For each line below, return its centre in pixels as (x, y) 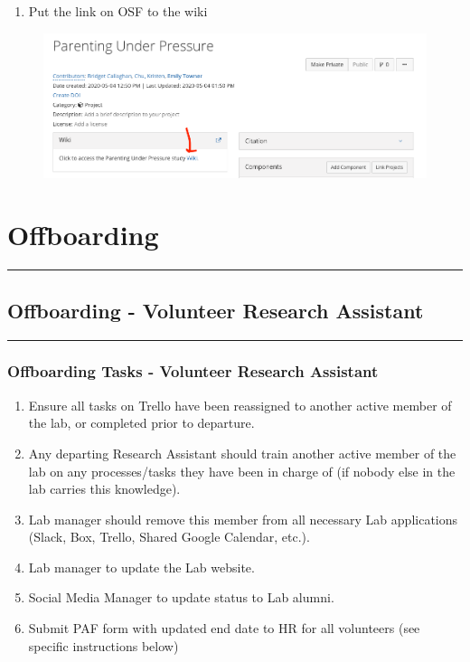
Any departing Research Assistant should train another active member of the (242, 453)
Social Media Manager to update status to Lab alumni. (181, 597)
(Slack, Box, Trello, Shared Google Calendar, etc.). (169, 537)
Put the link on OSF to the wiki (118, 11)
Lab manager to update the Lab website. (141, 567)
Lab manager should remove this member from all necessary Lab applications (243, 519)
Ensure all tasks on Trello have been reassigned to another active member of (240, 405)
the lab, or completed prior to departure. (141, 423)
